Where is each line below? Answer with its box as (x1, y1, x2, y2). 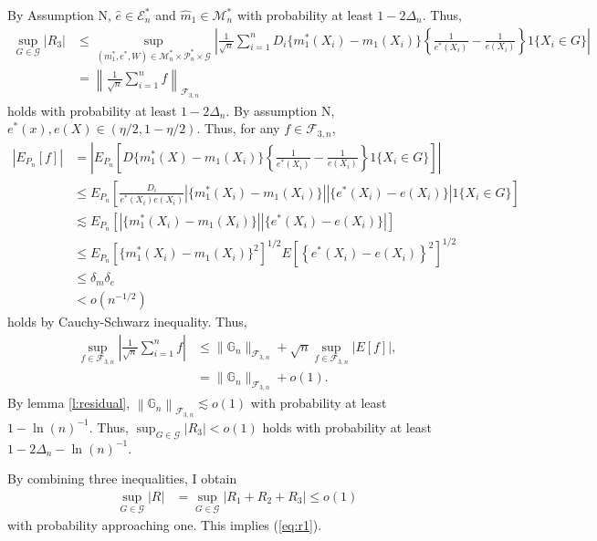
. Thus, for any (196, 119, 280, 138)
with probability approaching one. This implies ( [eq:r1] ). (7, 515, 322, 535)
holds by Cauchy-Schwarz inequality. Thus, (7, 311, 247, 330)
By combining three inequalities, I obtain (7, 469, 237, 488)
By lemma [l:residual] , (7, 393, 131, 412)
